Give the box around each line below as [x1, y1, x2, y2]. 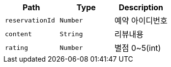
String [59, 30, 83, 38]
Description [118, 2, 164, 12]
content [5, 30, 32, 38]
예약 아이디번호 [114, 16, 168, 25]
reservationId [5, 16, 55, 24]
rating [5, 44, 28, 51]
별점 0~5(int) [114, 43, 161, 53]
